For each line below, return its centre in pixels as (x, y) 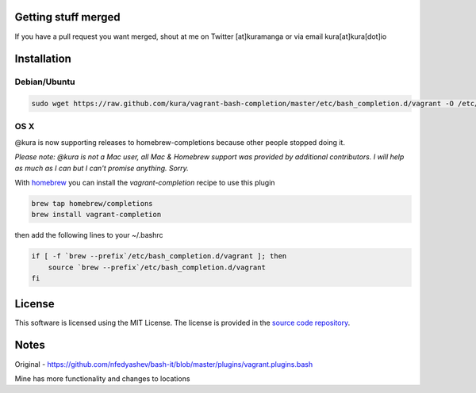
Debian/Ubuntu (45, 82)
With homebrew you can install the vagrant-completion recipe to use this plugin (145, 182)
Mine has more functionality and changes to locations (102, 378)
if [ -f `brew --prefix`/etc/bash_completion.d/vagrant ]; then (159, 256)
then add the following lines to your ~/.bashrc (89, 235)
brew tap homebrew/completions (92, 203)
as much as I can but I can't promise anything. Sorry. (102, 168)
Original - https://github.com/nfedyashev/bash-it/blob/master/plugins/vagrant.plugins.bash (164, 364)
